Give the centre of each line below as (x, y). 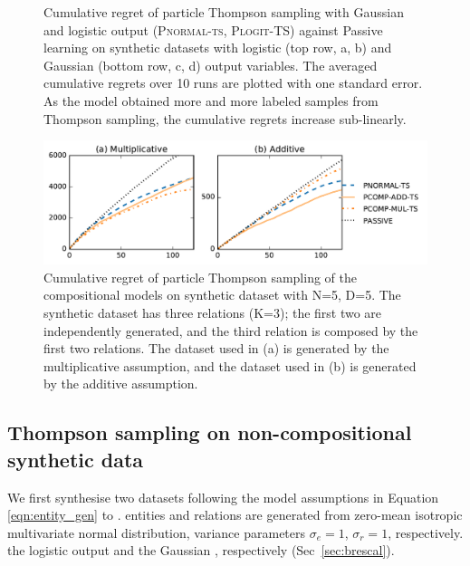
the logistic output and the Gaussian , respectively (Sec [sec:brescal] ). (201, 550)
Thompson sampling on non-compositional (210, 432)
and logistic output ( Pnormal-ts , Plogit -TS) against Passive (213, 29)
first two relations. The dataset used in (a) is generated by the (216, 348)
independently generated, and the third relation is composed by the (231, 330)
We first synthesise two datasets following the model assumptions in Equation (223, 497)
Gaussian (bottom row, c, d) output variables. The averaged (211, 65)
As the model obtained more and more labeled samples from (211, 100)
